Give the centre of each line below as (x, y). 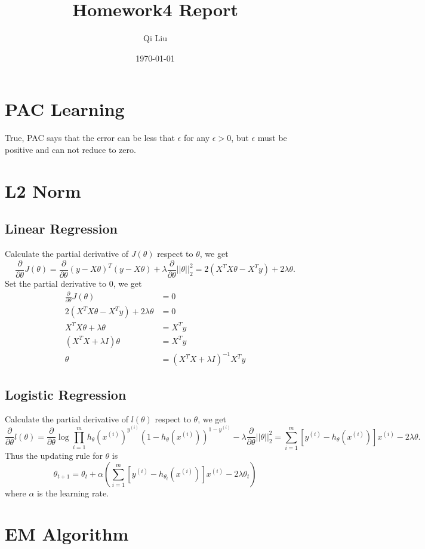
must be (272, 138)
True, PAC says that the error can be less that (90, 138)
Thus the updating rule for (54, 455)
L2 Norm (43, 190)
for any (197, 138)
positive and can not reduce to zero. (70, 149)
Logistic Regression (66, 394)
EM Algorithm (67, 534)
